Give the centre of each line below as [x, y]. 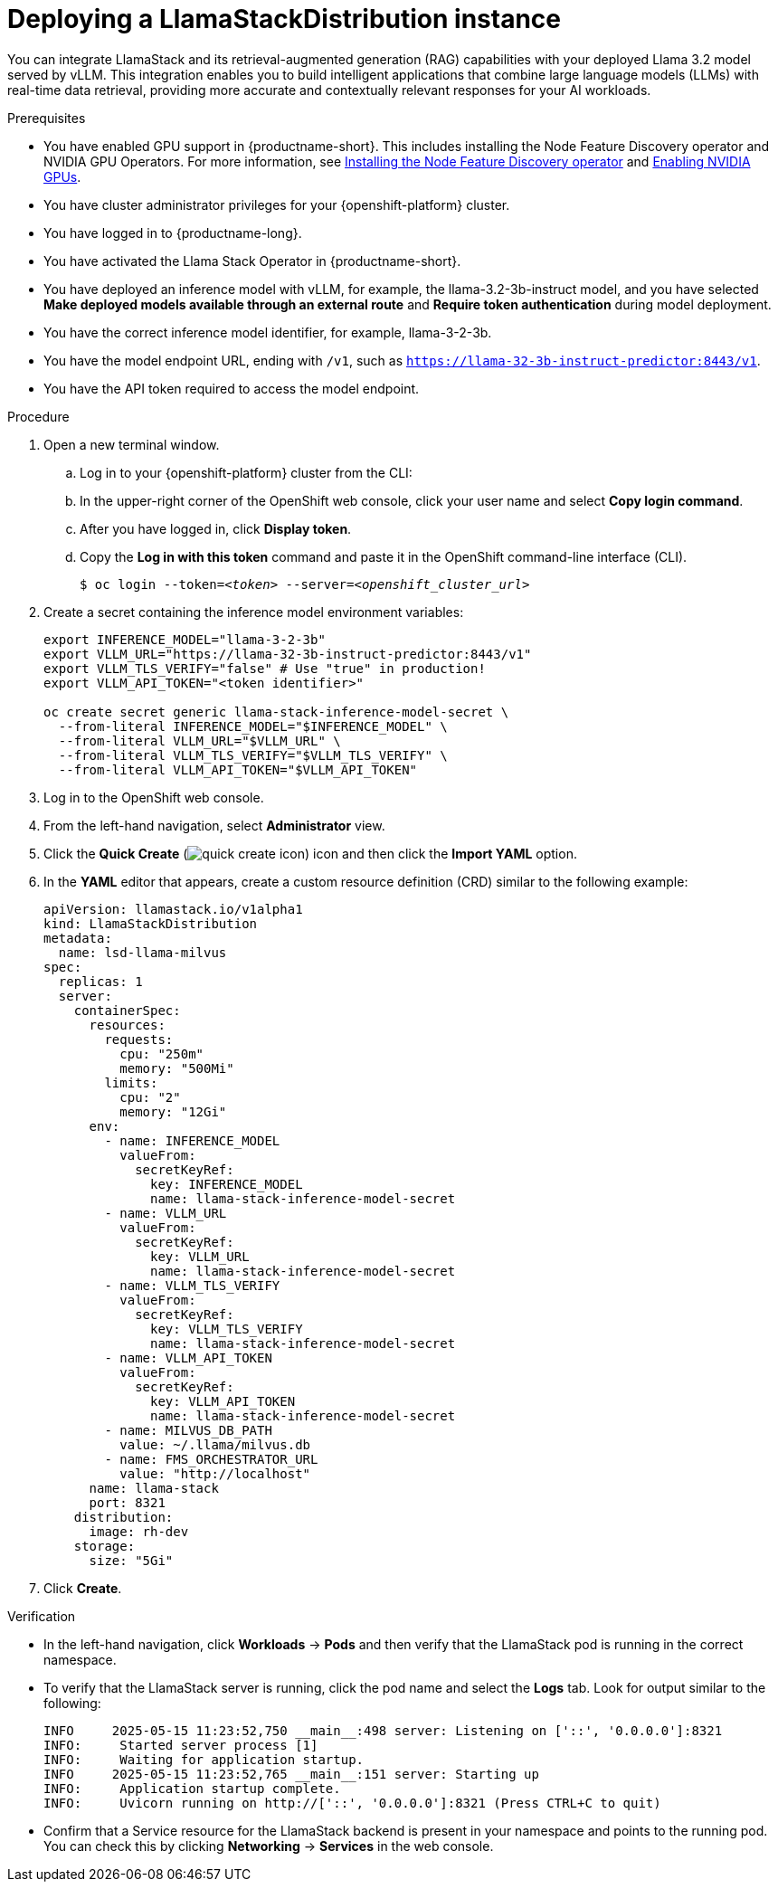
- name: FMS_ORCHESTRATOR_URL [211, 1459]
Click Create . [83, 1588]
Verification [42, 1616]
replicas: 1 [100, 981]
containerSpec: [127, 1010]
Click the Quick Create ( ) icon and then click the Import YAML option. [310, 853]
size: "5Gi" [131, 1560]
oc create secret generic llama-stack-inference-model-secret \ [276, 712]
